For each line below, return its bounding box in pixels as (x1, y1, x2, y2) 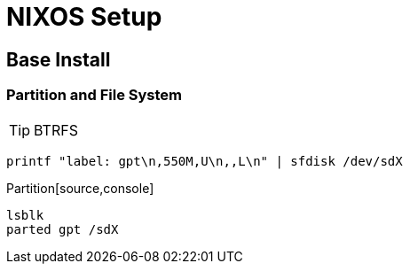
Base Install (6, 48, 111, 71)
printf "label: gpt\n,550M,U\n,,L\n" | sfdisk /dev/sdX (6, 153, 403, 168)
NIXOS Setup (6, 2, 162, 32)
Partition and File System (6, 86, 182, 105)
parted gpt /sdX (6, 221, 119, 236)
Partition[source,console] (6, 180, 154, 196)
